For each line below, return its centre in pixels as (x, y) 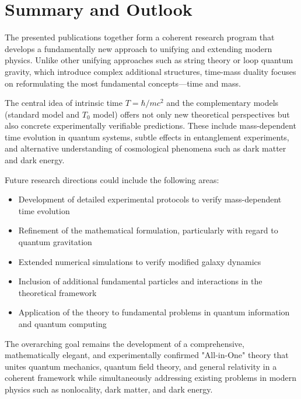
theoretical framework (57, 292)
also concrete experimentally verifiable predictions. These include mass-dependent (150, 125)
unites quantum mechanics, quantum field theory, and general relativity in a (141, 366)
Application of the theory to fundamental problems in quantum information (154, 312)
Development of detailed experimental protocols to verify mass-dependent (150, 199)
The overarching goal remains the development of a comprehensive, (125, 343)
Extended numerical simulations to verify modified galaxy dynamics (140, 261)
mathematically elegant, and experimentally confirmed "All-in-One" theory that (147, 355)
